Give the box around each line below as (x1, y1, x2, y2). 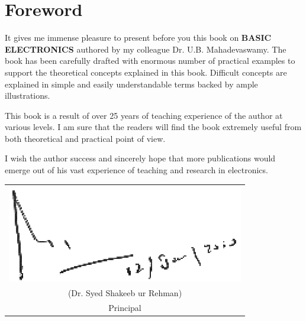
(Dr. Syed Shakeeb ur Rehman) (67, 287, 182, 299)
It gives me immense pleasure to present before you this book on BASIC (5, 31, 272, 44)
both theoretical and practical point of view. (5, 132, 166, 144)
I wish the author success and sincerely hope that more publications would (5, 152, 276, 164)
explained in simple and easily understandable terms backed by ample (5, 77, 258, 90)
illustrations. (5, 89, 50, 102)
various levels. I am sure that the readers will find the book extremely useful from (5, 121, 302, 133)
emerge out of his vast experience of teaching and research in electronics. (5, 164, 268, 176)
